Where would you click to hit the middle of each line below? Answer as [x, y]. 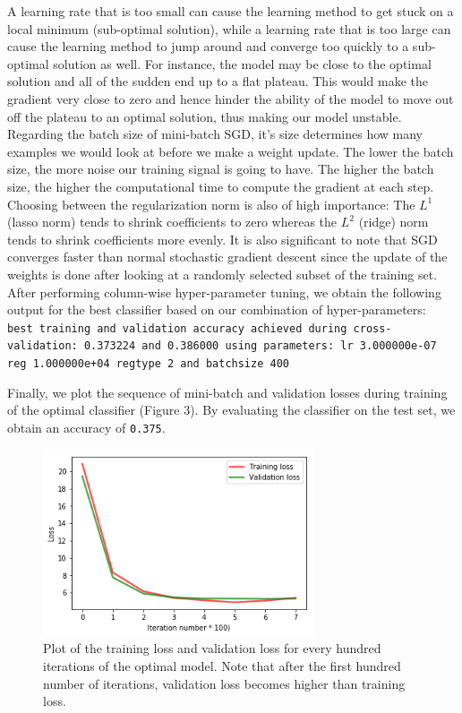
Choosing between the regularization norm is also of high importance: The [211, 204]
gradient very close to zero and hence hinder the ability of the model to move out [231, 98]
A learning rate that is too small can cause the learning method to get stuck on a [231, 11]
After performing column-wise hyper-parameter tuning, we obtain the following [224, 292]
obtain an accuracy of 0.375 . [86, 427]
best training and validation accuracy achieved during [177, 328]
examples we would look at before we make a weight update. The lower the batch [231, 151]
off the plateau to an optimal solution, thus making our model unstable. [205, 116]
